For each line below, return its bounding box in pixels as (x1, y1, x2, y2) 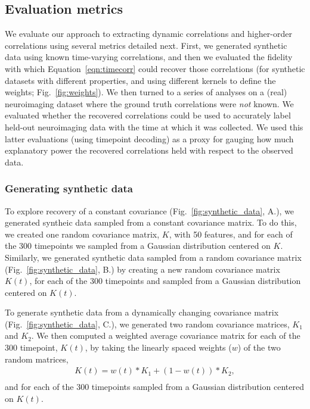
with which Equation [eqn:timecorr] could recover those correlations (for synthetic (5, 62, 305, 74)
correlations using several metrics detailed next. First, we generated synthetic (5, 39, 287, 51)
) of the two (237, 341, 281, 354)
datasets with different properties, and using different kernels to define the (5, 74, 276, 86)
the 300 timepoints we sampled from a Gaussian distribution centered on (5, 239, 271, 252)
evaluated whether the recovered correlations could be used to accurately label (5, 109, 291, 121)
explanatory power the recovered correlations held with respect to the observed (5, 144, 293, 157)
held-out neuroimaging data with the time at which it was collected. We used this (5, 120, 303, 133)
